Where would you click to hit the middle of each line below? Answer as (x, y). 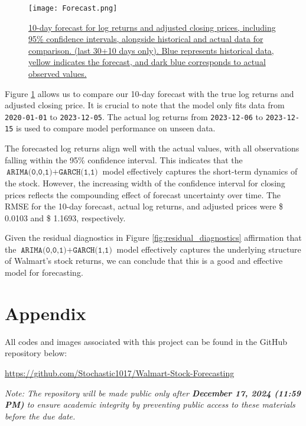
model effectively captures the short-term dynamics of (200, 171)
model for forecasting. (44, 272)
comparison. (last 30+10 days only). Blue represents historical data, (151, 50)
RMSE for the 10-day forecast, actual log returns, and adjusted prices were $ (144, 206)
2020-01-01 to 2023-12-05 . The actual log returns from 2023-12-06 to (134, 116)
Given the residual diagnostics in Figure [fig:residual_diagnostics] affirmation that (153, 238)
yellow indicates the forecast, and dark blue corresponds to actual (147, 62)
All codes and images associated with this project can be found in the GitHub (146, 341)
